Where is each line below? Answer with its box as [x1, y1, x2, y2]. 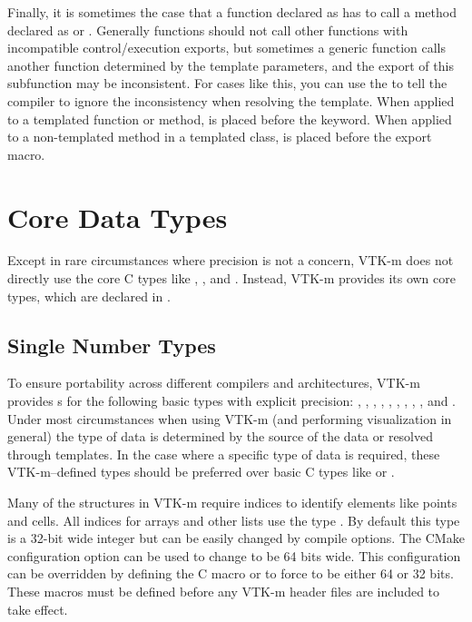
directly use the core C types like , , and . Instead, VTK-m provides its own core [7, 269, 456, 288]
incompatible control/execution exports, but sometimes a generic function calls [7, 38, 447, 57]
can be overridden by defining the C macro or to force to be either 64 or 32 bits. [7, 564, 454, 583]
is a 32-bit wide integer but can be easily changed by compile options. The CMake [7, 528, 465, 548]
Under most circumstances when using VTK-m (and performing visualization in [7, 409, 452, 428]
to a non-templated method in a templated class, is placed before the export [7, 127, 432, 146]
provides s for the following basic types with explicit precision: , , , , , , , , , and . [7, 391, 457, 410]
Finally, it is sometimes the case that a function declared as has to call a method [7, 3, 457, 21]
